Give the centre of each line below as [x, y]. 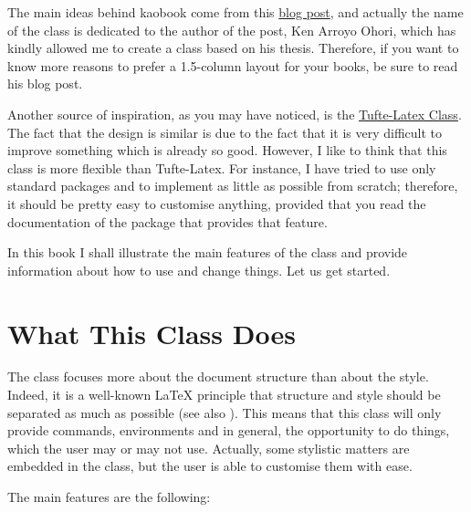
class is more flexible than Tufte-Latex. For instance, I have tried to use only [222, 167]
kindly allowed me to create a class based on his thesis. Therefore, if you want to [233, 48]
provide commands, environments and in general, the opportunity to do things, [229, 430]
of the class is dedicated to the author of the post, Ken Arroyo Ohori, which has [232, 30]
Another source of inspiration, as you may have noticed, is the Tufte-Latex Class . [235, 114]
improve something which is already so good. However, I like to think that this [227, 150]
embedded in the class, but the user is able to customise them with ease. [210, 466]
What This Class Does [152, 333]
